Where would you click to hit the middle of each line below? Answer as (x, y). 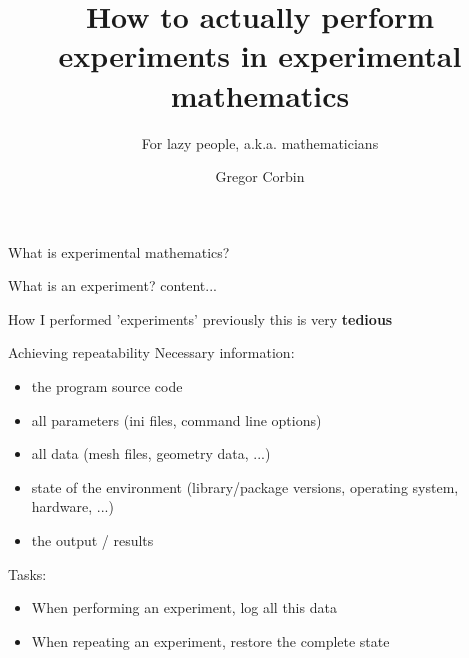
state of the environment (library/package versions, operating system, (245, 486)
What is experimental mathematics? (119, 251)
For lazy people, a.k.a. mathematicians (260, 142)
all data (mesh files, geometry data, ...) (151, 453)
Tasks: (27, 573)
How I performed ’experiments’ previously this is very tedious (200, 318)
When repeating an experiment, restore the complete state (210, 640)
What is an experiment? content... (112, 285)
